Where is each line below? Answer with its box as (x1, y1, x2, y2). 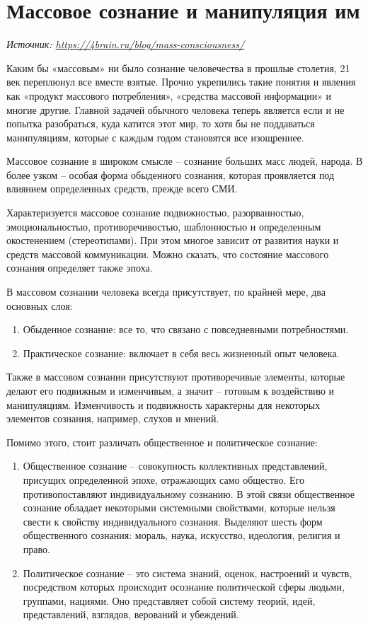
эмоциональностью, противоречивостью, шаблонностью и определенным (6, 219, 321, 233)
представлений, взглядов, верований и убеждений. (23, 607, 239, 622)
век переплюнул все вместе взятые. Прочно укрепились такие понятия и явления (6, 74, 356, 89)
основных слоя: (6, 298, 73, 313)
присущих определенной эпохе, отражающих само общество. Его (23, 472, 305, 487)
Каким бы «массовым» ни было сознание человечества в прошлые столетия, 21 (6, 60, 350, 75)
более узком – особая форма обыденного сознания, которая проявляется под (6, 167, 335, 182)
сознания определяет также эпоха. (6, 260, 153, 275)
